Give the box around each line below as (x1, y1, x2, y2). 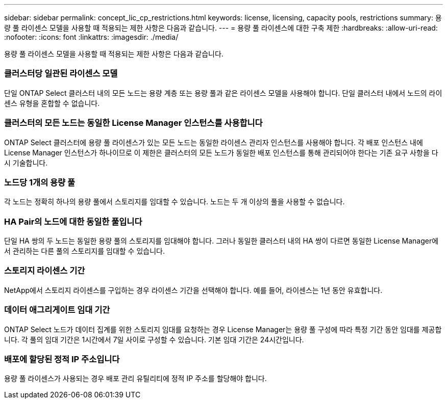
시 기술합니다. (4, 158, 48, 167)
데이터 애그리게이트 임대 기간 (4, 305, 110, 315)
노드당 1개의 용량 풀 (4, 177, 76, 187)
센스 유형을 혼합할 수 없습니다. (4, 98, 100, 108)
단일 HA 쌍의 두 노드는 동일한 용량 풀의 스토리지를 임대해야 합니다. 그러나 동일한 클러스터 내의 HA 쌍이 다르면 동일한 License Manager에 (4, 236, 439, 245)
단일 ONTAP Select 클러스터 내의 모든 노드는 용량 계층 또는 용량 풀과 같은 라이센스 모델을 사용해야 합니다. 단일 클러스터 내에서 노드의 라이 (4, 88, 442, 97)
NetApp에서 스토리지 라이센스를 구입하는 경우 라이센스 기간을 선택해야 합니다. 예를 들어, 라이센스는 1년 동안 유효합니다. (4, 285, 383, 294)
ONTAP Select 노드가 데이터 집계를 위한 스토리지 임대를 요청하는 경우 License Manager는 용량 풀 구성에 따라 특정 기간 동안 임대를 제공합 (4, 325, 442, 334)
